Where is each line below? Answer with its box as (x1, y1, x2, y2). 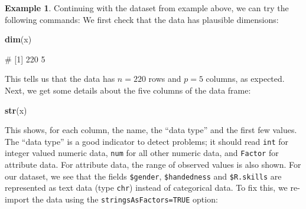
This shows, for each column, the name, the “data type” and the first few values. (5, 124, 297, 136)
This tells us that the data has (5, 72, 115, 85)
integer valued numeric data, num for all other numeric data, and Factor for (5, 147, 279, 159)
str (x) (5, 104, 27, 116)
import (5, 193, 30, 205)
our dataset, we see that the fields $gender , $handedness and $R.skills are (5, 170, 282, 182)
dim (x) (5, 33, 32, 45)
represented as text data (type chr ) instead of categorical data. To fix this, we (5, 181, 288, 194)
